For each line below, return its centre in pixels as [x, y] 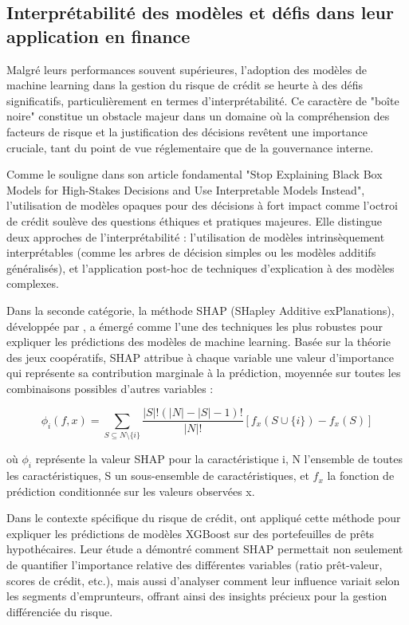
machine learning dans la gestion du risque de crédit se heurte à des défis [185, 85]
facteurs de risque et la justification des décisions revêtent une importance [187, 131]
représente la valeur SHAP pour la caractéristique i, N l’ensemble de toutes [219, 459]
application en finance [98, 35]
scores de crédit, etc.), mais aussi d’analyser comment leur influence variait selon [203, 580]
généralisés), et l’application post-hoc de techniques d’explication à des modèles [201, 267]
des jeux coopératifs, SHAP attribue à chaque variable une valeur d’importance [200, 357]
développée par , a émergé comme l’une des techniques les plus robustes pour [195, 326]
